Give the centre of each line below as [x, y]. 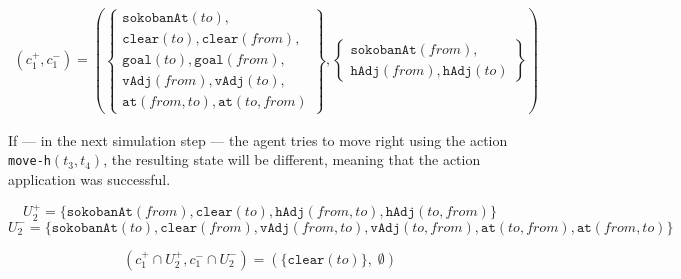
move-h [29, 161]
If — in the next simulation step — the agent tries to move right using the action [258, 139]
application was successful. [89, 179]
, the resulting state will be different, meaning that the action [292, 159]
